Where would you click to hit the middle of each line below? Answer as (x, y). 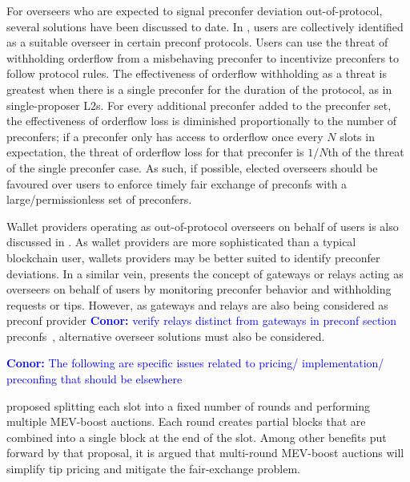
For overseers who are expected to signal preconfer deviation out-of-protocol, (195, 10)
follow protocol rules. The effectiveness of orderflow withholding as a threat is (197, 73)
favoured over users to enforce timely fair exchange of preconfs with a (177, 183)
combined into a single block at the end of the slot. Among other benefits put (197, 437)
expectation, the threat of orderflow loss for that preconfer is (155, 152)
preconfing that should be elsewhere (94, 379)
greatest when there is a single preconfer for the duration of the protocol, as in (199, 89)
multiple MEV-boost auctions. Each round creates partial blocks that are (186, 421)
